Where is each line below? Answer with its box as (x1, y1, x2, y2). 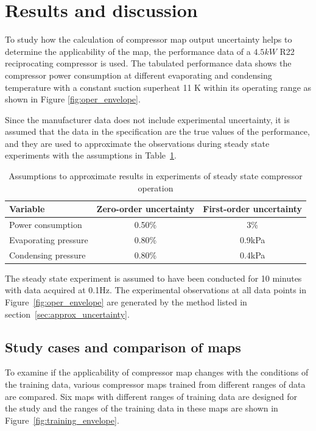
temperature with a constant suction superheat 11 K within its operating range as (5, 80, 312, 93)
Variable (9, 202, 45, 215)
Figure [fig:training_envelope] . (5, 413, 119, 426)
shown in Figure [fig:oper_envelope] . (5, 93, 141, 105)
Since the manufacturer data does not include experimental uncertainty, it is (5, 113, 290, 126)
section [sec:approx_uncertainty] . (5, 307, 130, 320)
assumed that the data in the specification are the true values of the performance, (5, 125, 310, 138)
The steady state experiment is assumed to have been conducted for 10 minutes (5, 271, 302, 284)
